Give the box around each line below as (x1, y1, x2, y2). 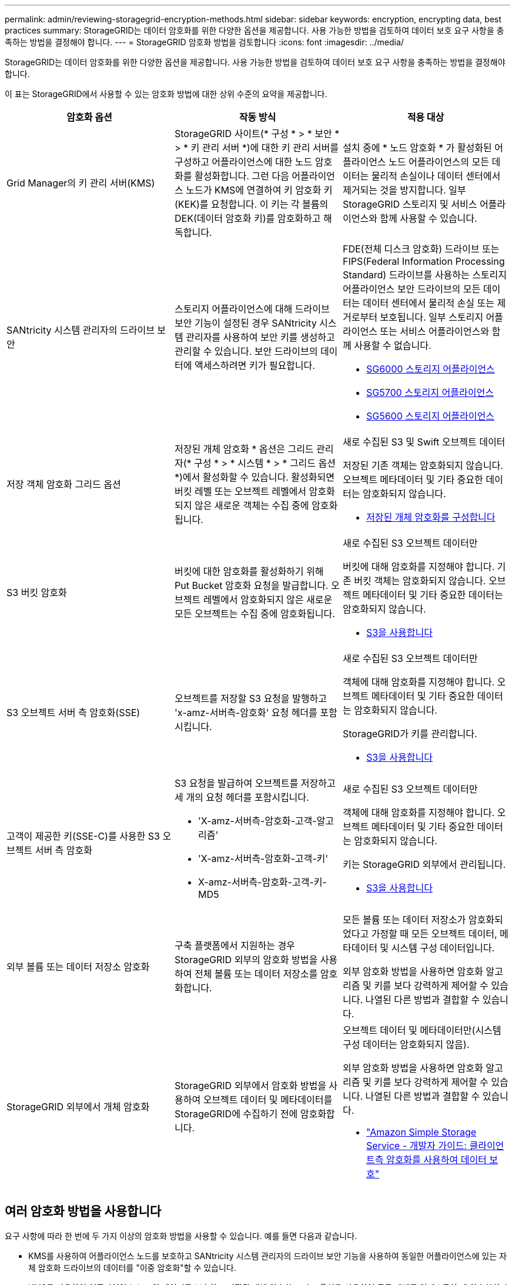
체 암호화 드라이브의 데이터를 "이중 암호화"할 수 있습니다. (28, 1262, 236, 1273)
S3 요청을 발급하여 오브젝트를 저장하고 (174, 777, 336, 789)
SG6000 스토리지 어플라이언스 (366, 363, 495, 375)
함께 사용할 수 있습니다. (380, 212, 477, 224)
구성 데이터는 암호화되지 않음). (342, 1038, 470, 1050)
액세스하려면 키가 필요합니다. (194, 359, 315, 371)
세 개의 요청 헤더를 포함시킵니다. (174, 791, 309, 803)
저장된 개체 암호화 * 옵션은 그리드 (174, 443, 314, 455)
